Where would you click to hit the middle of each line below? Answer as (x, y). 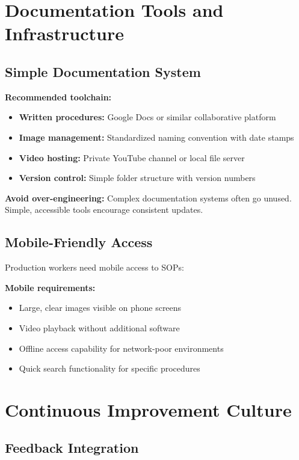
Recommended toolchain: (58, 97)
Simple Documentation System (103, 71)
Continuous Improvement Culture (148, 409)
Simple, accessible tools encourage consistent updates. (104, 210)
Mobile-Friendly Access (79, 242)
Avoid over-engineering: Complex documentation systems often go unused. (148, 198)
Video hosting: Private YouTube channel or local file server (132, 157)
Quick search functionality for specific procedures (109, 368)
